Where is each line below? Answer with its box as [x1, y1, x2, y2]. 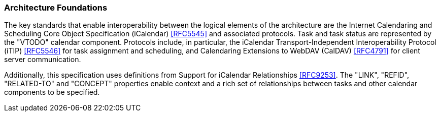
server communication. [4, 55, 81, 64]
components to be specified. [4, 88, 100, 97]
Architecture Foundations [4, 3, 108, 13]
